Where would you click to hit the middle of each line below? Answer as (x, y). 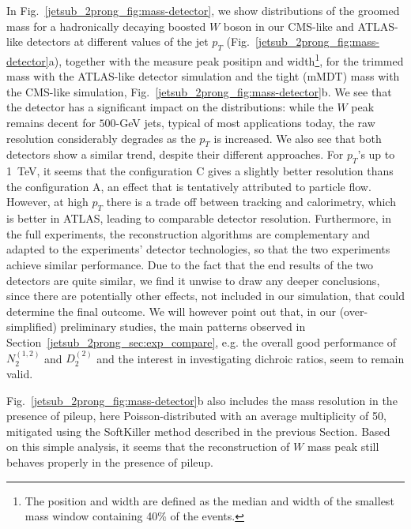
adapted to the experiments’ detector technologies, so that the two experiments (198, 249)
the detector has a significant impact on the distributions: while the (170, 107)
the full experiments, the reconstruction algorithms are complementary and (189, 233)
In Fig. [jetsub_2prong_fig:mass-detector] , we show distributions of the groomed (203, 10)
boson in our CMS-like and (288, 26)
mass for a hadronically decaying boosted (106, 26)
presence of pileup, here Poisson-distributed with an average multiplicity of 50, (196, 416)
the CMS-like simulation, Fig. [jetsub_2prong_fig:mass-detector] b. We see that (199, 91)
